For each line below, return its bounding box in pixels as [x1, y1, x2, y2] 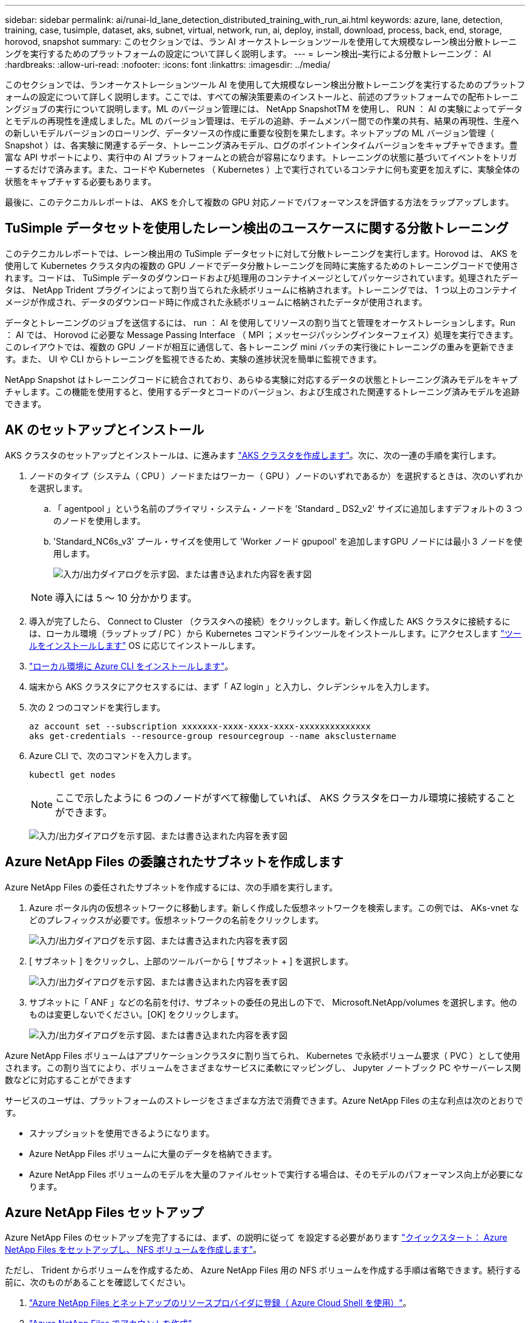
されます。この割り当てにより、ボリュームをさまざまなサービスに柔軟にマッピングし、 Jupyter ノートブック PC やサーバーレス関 [5, 1062, 521, 1073]
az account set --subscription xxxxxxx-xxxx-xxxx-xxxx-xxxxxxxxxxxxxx [29, 721, 371, 731]
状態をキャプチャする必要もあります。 [5, 176, 157, 187]
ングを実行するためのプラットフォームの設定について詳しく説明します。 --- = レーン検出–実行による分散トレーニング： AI [5, 48, 491, 59]
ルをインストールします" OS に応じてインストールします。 [29, 640, 261, 651]
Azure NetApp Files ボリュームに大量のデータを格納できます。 [29, 1148, 277, 1159]
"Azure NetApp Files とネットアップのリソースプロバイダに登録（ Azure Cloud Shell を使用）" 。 [29, 1298, 411, 1308]
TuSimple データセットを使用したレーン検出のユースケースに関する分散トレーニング [5, 220, 509, 236]
